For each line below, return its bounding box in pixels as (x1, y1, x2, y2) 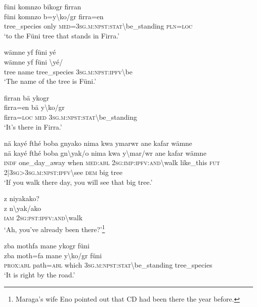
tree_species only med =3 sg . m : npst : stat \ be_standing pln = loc (4, 21, 193, 31)
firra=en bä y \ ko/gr (4, 102, 65, 112)
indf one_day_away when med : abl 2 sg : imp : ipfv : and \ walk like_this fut (4, 157, 220, 168)
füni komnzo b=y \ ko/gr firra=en (4, 11, 104, 21)
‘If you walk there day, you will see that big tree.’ (4, 176, 153, 187)
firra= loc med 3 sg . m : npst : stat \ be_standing (4, 111, 137, 122)
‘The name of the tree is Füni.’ (4, 76, 96, 86)
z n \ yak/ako (4, 203, 42, 213)
